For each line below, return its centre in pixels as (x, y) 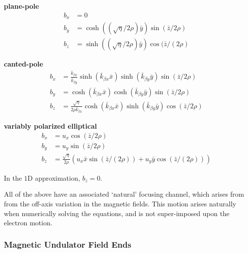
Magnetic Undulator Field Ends (68, 244)
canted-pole (24, 64)
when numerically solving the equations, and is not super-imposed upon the (117, 213)
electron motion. (28, 223)
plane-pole (22, 6)
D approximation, (54, 177)
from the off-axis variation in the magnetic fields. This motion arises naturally (120, 203)
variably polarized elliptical (51, 126)
